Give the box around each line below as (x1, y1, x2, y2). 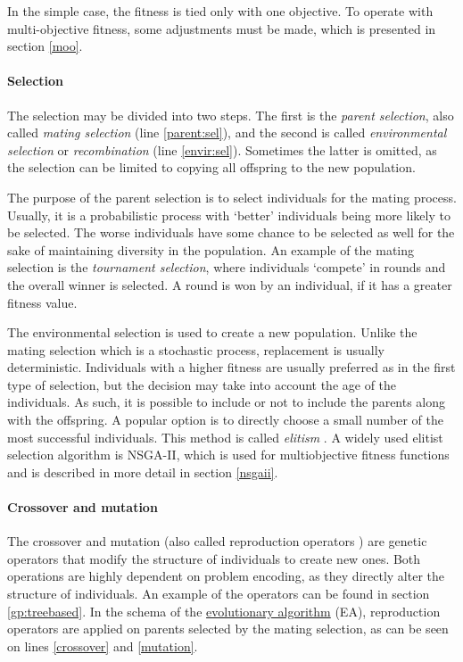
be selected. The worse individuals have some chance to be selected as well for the (7, 223, 455, 242)
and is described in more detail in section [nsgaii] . (7, 462, 278, 481)
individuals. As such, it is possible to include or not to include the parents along (7, 393, 446, 411)
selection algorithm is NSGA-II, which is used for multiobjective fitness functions (7, 445, 450, 464)
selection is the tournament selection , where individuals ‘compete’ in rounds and (7, 258, 446, 277)
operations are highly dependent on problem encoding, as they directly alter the (7, 567, 444, 585)
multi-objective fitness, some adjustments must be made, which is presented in (7, 19, 436, 37)
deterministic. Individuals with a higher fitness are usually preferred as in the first (7, 358, 456, 377)
